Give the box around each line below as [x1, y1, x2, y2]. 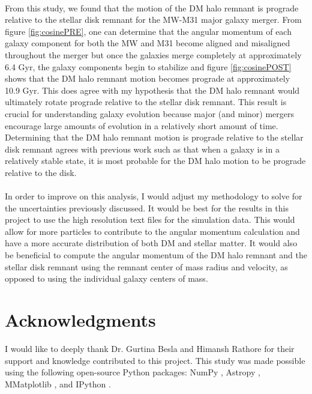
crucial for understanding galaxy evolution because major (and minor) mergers [5, 107, 294, 120]
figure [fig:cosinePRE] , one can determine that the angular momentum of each [5, 25, 292, 37]
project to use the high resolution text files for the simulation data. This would [5, 213, 295, 226]
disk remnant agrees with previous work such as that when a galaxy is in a [5, 142, 280, 155]
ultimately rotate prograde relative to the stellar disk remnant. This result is [5, 95, 287, 108]
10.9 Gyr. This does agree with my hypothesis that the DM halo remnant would [5, 83, 300, 96]
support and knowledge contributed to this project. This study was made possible [5, 354, 305, 366]
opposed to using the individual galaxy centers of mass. [5, 272, 208, 285]
